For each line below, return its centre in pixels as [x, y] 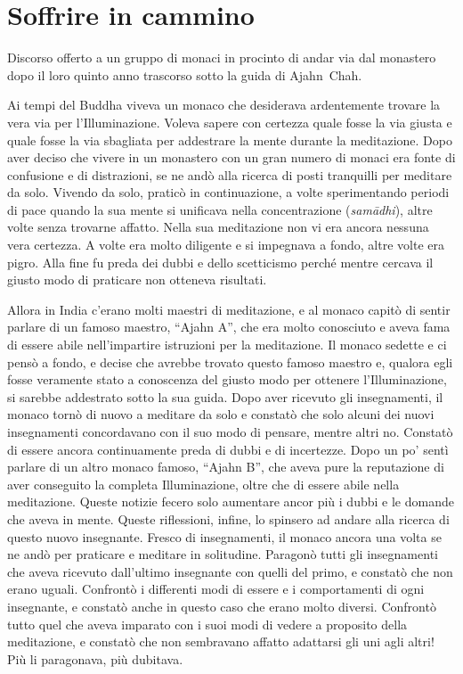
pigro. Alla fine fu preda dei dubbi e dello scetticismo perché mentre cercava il [220, 262]
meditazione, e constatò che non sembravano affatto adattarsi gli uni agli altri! [221, 641]
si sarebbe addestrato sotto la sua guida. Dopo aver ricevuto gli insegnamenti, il [225, 396]
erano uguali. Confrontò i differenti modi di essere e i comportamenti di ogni [216, 589]
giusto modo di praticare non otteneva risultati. [137, 279]
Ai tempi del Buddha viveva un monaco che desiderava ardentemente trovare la [224, 105]
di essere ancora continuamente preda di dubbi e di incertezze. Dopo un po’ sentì [228, 449]
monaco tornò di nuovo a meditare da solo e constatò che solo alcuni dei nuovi [221, 414]
